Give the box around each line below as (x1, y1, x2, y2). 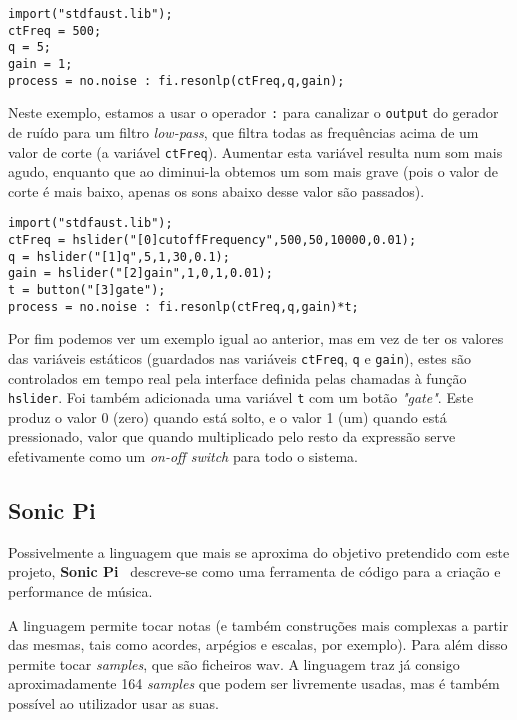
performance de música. (8, 580, 153, 601)
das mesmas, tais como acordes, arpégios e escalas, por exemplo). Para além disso (8, 634, 508, 655)
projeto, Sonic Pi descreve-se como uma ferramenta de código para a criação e (8, 561, 501, 582)
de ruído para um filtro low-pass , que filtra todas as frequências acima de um (8, 121, 479, 142)
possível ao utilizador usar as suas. (8, 692, 219, 713)
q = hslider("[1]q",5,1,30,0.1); (8, 249, 230, 264)
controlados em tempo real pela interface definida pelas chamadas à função (8, 367, 467, 388)
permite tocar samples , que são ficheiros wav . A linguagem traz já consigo (8, 653, 460, 674)
